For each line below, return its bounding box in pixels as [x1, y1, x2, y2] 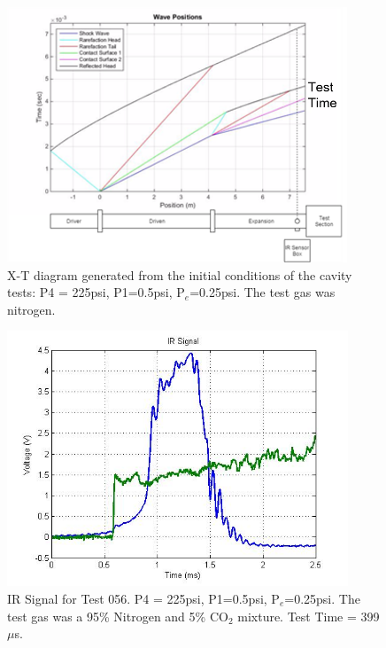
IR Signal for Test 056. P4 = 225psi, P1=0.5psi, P [7, 589, 280, 607]
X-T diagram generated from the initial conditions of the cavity [7, 265, 352, 284]
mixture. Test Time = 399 [237, 606, 380, 625]
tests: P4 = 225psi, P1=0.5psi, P [7, 283, 185, 301]
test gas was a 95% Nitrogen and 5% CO [7, 606, 228, 625]
